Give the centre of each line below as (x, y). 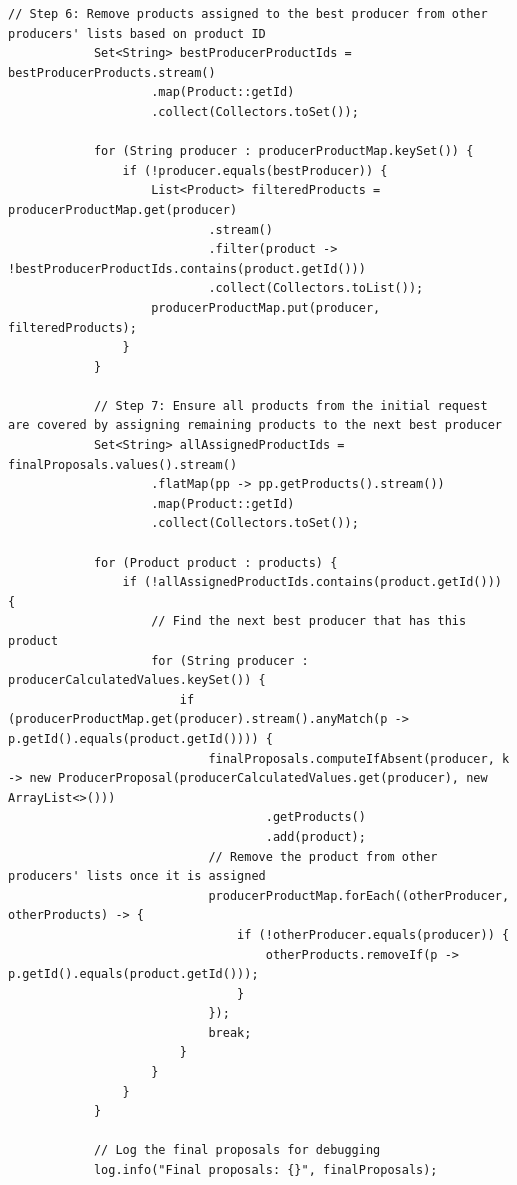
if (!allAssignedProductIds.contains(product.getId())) (312, 582)
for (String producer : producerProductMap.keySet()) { (283, 151)
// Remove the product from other (323, 856)
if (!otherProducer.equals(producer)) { (373, 934)
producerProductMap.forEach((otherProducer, (359, 895)
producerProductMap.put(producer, (266, 307)
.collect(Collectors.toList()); (316, 288)
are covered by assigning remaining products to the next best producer (255, 425)
